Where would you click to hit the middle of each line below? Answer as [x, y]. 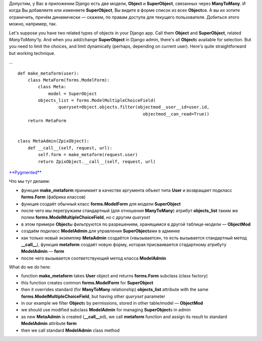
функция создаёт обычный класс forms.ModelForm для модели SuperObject [101, 204]
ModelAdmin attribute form [49, 324]
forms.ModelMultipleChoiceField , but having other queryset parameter [93, 296]
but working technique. [32, 53]
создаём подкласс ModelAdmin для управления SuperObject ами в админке [101, 231]
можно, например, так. [33, 24]
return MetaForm [47, 121]
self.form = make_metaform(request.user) [88, 155]
